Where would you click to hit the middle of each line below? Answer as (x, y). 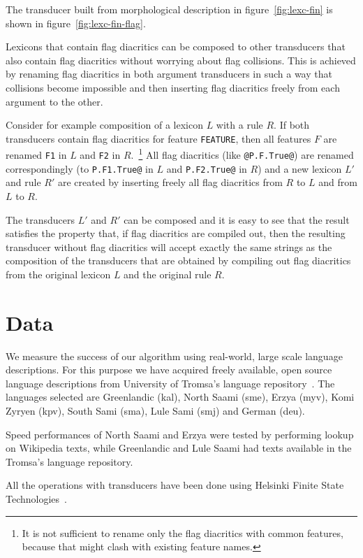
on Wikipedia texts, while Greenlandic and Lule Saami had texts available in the (179, 448)
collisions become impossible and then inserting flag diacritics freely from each (173, 87)
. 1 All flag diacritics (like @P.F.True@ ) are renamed (242, 154)
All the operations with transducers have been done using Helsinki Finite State (175, 485)
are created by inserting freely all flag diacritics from (170, 182)
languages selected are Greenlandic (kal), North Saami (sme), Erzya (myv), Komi (180, 397)
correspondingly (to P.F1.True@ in (80, 168)
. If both (292, 125)
